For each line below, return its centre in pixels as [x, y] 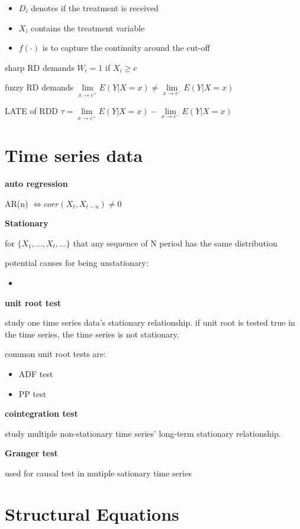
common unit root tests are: [55, 354]
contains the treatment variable [88, 27]
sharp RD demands [40, 67]
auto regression [36, 184]
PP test [33, 393]
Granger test [31, 453]
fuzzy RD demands [39, 87]
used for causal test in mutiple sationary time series [98, 473]
